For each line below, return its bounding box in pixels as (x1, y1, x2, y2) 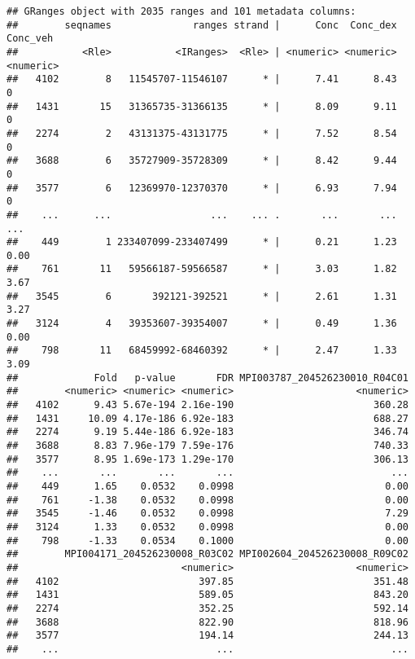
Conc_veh (7, 33, 54, 45)
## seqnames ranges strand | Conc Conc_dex (7, 19, 397, 31)
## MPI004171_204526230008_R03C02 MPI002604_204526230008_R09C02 (7, 548, 408, 560)
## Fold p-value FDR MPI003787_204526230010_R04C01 (7, 371, 408, 384)
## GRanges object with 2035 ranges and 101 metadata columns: (7, 6, 356, 17)
